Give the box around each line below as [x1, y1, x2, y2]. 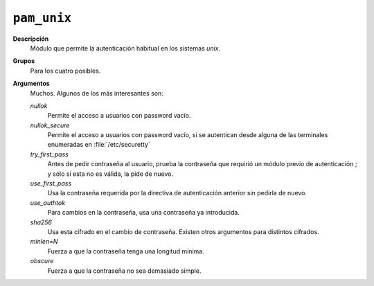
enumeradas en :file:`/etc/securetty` [47, 141, 150, 149]
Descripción [12, 35, 49, 43]
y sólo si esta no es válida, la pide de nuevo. [47, 170, 173, 178]
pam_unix [12, 10, 72, 26]
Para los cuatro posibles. [30, 66, 101, 75]
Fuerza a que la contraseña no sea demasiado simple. [47, 267, 202, 275]
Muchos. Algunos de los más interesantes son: [30, 89, 164, 97]
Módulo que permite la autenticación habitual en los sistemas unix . [30, 44, 221, 52]
